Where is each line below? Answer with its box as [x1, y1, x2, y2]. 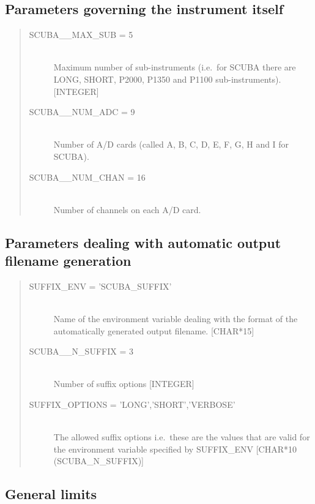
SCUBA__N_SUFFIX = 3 [29, 345, 133, 358]
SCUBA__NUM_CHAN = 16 [29, 170, 146, 183]
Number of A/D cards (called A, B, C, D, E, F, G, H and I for [53, 138, 289, 151]
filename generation [5, 251, 132, 270]
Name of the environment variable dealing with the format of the [53, 312, 298, 325]
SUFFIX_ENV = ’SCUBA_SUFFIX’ [29, 279, 172, 292]
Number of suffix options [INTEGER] [53, 377, 195, 390]
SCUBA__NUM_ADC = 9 [29, 105, 135, 118]
